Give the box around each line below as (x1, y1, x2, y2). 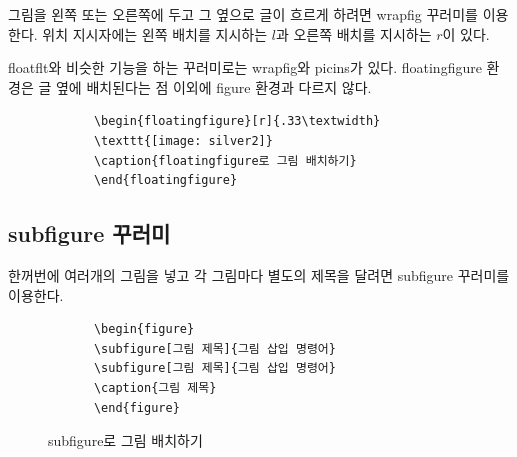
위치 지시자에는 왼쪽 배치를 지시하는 (42, 23, 268, 44)
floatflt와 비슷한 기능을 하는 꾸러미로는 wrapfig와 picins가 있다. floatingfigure (8, 57, 482, 78)
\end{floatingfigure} (93, 173, 238, 188)
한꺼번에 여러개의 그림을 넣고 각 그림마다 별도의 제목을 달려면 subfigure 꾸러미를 (8, 264, 510, 285)
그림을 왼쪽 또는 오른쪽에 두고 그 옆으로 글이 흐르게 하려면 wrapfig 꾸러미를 (8, 4, 478, 24)
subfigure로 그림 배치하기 (48, 430, 203, 451)
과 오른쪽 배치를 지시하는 (275, 23, 432, 44)
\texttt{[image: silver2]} (93, 133, 273, 148)
